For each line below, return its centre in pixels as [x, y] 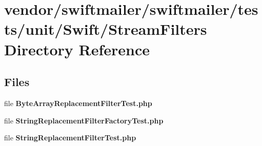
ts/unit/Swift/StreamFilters [106, 29]
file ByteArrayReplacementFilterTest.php [78, 103]
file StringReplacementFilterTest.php [70, 138]
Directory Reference [77, 49]
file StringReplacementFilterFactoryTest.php [84, 120]
